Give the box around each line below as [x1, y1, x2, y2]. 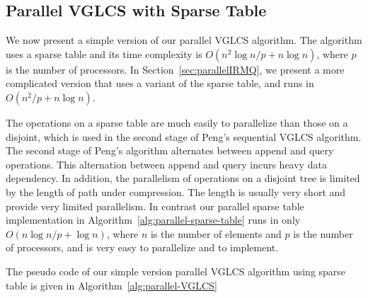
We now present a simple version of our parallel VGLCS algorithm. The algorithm [6, 33, 362, 47]
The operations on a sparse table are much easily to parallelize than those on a [6, 115, 348, 130]
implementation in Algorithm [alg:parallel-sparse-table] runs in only [6, 212, 301, 227]
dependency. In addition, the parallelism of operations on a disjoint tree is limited [6, 171, 360, 185]
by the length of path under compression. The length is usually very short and [6, 184, 346, 199]
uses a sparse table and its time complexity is [6, 46, 202, 61]
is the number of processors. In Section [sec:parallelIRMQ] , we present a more [6, 62, 345, 76]
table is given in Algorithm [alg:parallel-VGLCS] [6, 277, 217, 292]
